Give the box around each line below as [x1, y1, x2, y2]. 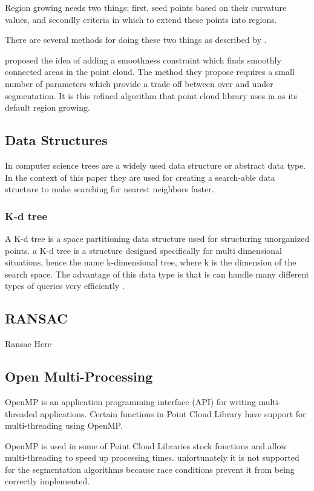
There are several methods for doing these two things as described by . [5, 33, 267, 46]
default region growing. [5, 101, 90, 114]
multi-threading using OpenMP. [5, 419, 123, 432]
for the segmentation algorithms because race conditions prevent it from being [5, 463, 295, 475]
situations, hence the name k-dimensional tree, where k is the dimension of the [5, 256, 296, 268]
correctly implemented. [5, 475, 90, 487]
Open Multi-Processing [5, 367, 153, 386]
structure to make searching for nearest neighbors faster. [5, 183, 214, 195]
